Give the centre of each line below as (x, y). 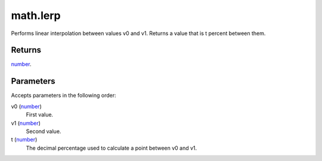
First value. (40, 115)
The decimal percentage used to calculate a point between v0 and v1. (112, 148)
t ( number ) (24, 140)
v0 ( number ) (26, 106)
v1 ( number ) (26, 123)
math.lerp (36, 15)
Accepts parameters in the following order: (64, 96)
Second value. (44, 131)
